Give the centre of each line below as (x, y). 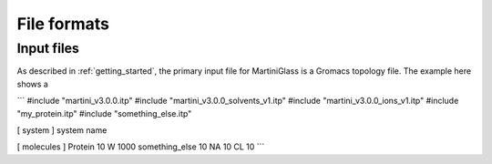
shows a (33, 84)
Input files (48, 48)
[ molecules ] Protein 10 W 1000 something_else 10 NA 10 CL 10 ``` (141, 147)
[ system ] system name (62, 130)
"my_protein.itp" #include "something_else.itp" (104, 113)
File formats (63, 24)
